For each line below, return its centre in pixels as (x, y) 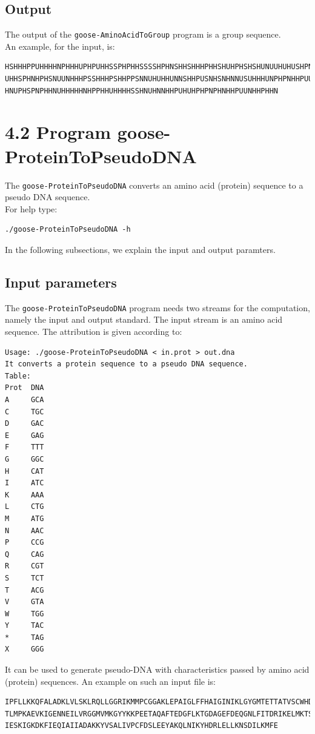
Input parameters (61, 282)
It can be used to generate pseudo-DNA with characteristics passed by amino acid (157, 669)
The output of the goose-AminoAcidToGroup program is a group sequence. (143, 34)
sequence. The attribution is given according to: (94, 332)
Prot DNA (25, 388)
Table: (18, 376)
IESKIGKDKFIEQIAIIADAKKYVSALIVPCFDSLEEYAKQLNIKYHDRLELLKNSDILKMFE (142, 726)
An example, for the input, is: (60, 46)
